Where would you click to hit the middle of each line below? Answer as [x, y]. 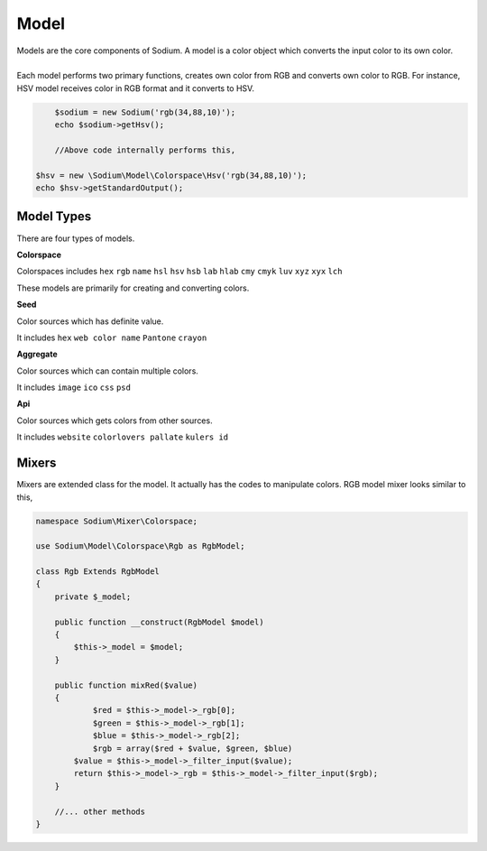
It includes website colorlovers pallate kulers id [123, 437]
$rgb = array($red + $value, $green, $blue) [193, 748]
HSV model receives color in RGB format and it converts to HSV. [135, 88]
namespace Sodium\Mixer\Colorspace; [117, 521]
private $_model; [93, 597]
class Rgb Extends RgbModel [97, 572]
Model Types [54, 217]
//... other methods [100, 811]
